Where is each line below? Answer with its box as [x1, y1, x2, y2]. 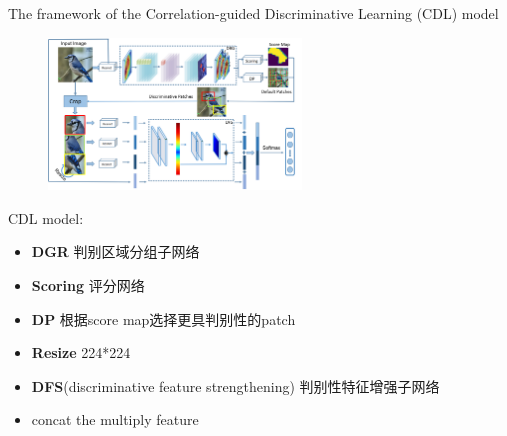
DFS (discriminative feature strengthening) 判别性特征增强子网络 [31, 375, 440, 396]
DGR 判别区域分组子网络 [31, 241, 200, 262]
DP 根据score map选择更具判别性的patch [31, 308, 296, 329]
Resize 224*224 [31, 342, 131, 363]
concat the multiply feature [31, 409, 199, 430]
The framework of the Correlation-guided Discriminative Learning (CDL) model [8, 3, 499, 23]
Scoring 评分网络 [31, 274, 145, 295]
